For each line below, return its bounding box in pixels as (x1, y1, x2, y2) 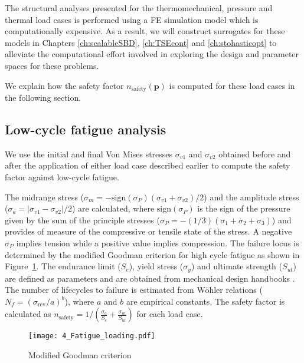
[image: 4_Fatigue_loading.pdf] (28, 332, 155, 341)
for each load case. (136, 308, 203, 320)
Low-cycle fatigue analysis (5, 120, 166, 138)
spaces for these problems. (5, 59, 99, 71)
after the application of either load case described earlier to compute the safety (5, 159, 290, 171)
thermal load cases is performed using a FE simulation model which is (5, 13, 259, 25)
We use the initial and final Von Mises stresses (5, 147, 173, 160)
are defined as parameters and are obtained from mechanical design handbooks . (5, 272, 295, 284)
